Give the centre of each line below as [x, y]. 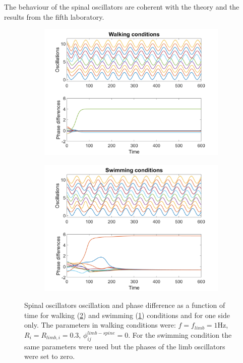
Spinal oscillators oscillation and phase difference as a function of [125, 305]
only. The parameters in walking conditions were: [100, 325]
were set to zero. [50, 356]
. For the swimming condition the [180, 335]
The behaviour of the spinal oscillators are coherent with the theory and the [122, 7]
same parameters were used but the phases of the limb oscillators [125, 346]
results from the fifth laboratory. [54, 16]
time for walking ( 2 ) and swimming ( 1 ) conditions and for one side [127, 315]
